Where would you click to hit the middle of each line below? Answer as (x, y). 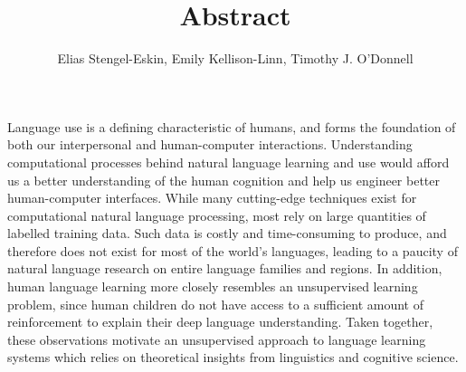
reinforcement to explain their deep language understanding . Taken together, (220, 322)
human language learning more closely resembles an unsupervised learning (213, 286)
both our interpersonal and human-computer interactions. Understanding (210, 144)
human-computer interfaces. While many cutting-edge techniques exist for (212, 198)
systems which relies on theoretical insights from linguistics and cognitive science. (233, 357)
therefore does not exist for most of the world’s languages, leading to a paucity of (233, 250)
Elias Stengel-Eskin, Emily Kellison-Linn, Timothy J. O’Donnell (235, 58)
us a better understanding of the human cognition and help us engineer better (223, 180)
